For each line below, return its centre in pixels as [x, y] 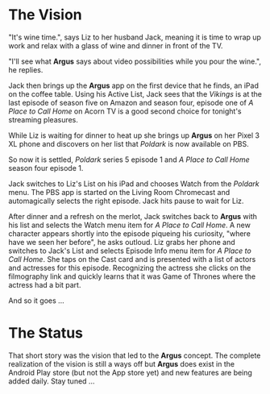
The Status [46, 333]
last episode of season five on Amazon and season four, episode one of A [131, 102]
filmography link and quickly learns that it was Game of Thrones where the [132, 276]
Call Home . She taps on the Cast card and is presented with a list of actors [132, 259]
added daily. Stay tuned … [52, 381]
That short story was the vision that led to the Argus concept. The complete [135, 355]
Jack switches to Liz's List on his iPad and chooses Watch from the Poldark [134, 184]
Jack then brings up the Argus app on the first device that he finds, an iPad [134, 85]
